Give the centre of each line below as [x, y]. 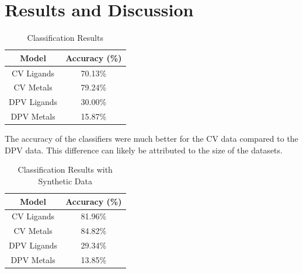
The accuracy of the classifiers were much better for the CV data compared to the [151, 139]
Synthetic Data [65, 181]
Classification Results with [65, 169]
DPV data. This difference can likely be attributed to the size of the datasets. [144, 150]
